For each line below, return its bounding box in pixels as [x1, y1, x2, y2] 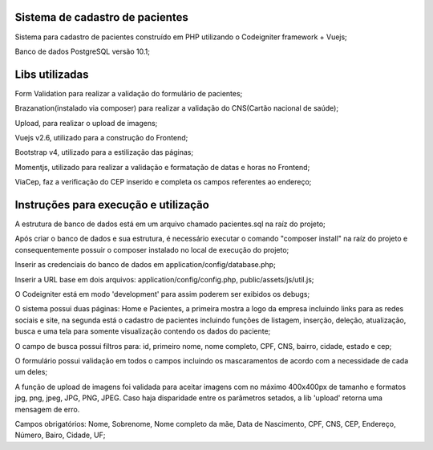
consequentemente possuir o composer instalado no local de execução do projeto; [14, 245, 289, 254]
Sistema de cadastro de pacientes [14, 10, 188, 24]
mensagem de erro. [14, 404, 80, 414]
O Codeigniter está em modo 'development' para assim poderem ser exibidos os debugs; [14, 290, 310, 299]
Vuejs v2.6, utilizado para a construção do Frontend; [14, 132, 188, 142]
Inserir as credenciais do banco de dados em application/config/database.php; [14, 260, 276, 270]
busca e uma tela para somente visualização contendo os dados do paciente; [14, 326, 271, 336]
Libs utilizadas [14, 67, 89, 81]
